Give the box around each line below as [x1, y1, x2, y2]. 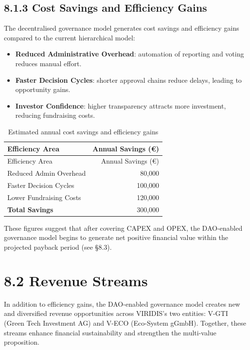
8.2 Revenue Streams [4, 270, 148, 290]
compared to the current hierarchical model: [4, 32, 135, 42]
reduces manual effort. [15, 58, 82, 68]
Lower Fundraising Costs [7, 192, 81, 202]
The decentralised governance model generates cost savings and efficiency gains [4, 23, 239, 33]
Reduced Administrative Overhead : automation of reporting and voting [15, 49, 244, 59]
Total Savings [7, 204, 54, 214]
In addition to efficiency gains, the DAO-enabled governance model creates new [4, 298, 240, 309]
